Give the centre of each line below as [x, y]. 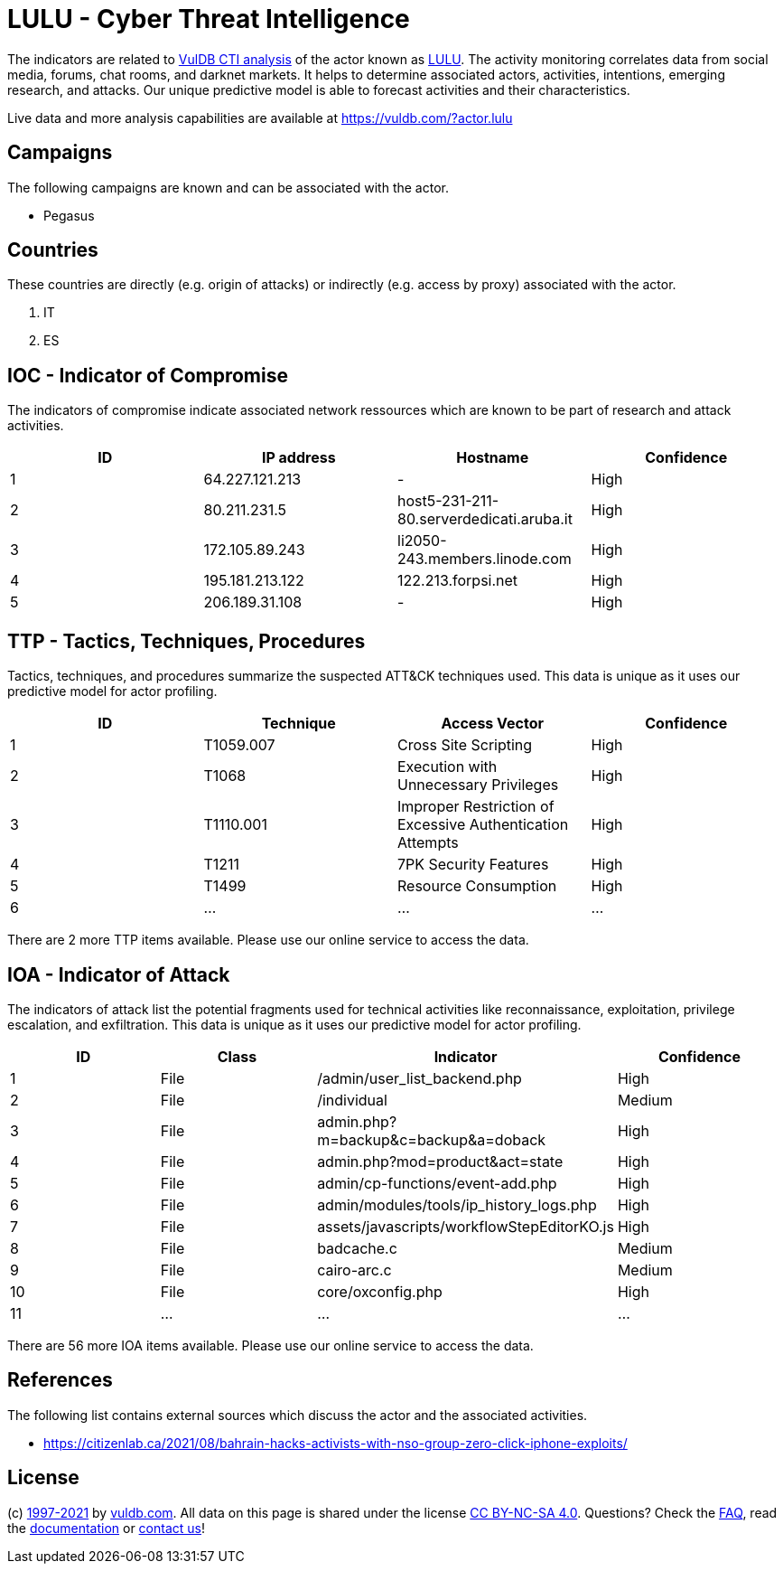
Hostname [493, 458]
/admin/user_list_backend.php [419, 1078]
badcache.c [357, 1248]
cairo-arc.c [354, 1270]
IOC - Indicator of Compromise [148, 375]
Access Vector [493, 724]
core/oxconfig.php [380, 1291]
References [60, 1380]
